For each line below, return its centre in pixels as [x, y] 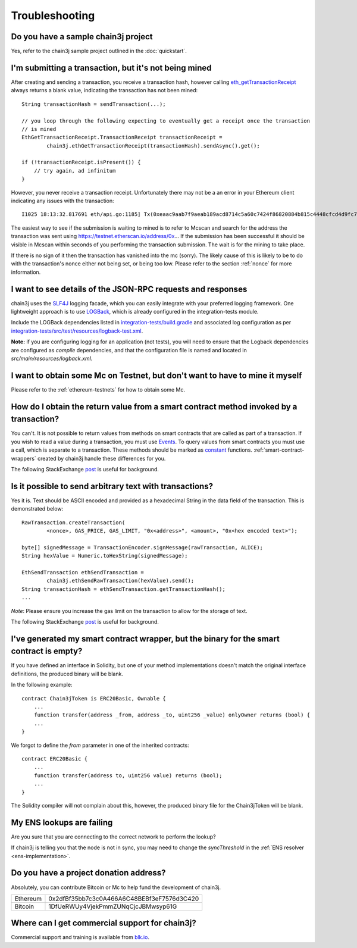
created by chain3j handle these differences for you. [102, 458]
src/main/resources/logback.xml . [52, 359]
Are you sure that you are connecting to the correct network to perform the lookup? [114, 837]
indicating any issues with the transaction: [62, 201]
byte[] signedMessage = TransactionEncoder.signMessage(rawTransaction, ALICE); [143, 547]
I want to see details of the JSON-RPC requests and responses [129, 289]
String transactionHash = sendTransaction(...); [94, 104]
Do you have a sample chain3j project [82, 37]
